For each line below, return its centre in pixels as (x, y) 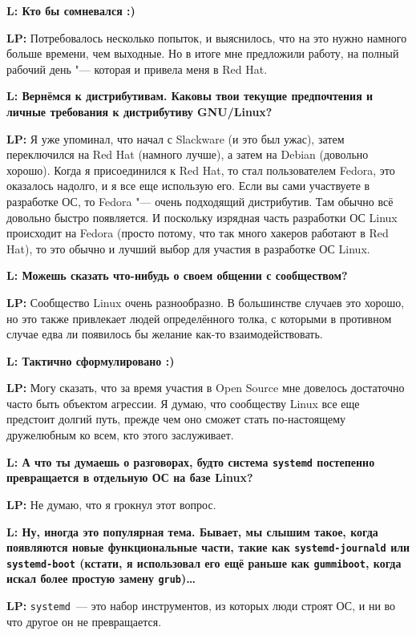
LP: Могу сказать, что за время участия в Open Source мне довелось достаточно (206, 388)
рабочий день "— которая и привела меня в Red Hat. (137, 69)
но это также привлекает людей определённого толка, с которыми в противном (199, 318)
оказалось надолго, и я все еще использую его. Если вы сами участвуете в (188, 186)
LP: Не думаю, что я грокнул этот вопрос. (111, 504)
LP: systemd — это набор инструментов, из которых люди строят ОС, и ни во (201, 606)
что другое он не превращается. (84, 621)
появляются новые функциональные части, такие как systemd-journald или (208, 547)
